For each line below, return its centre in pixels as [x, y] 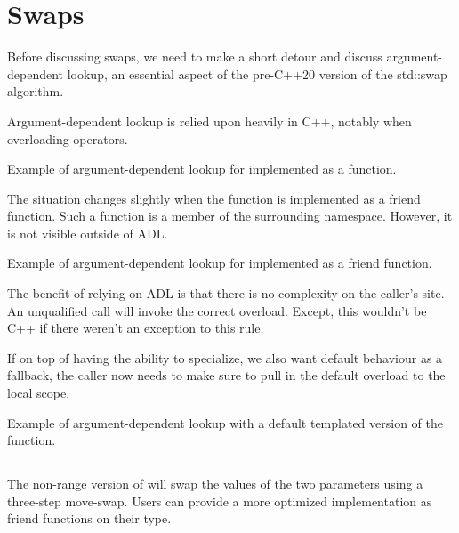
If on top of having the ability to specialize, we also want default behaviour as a [225, 357]
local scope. [39, 393]
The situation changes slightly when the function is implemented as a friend [214, 198]
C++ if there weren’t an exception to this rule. [136, 328]
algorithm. [36, 91]
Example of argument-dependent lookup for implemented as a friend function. [220, 263]
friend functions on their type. [89, 518]
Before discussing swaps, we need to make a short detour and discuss [195, 57]
